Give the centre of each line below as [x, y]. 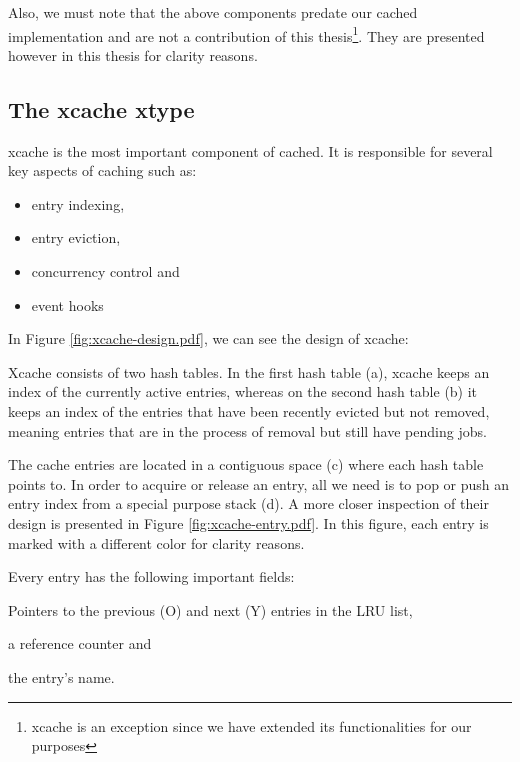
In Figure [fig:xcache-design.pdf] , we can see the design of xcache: [208, 338]
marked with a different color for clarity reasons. [156, 542]
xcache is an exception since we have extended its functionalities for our [251, 725]
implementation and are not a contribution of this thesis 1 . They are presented [246, 34]
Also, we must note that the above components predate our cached [213, 12]
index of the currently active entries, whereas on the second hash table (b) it [243, 391]
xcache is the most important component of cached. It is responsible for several [250, 150]
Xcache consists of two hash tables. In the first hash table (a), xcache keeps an [249, 371]
